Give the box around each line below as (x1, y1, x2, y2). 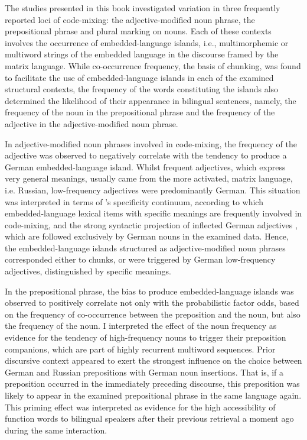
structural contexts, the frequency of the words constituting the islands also (5, 83, 279, 95)
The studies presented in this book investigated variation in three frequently (5, 2, 280, 14)
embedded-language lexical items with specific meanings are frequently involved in (5, 207, 302, 219)
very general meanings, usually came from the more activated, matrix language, (5, 172, 293, 185)
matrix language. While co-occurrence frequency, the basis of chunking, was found (5, 59, 301, 72)
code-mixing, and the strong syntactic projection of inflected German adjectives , (5, 218, 298, 231)
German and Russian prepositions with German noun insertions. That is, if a (5, 365, 284, 378)
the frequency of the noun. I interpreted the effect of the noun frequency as (5, 319, 277, 332)
